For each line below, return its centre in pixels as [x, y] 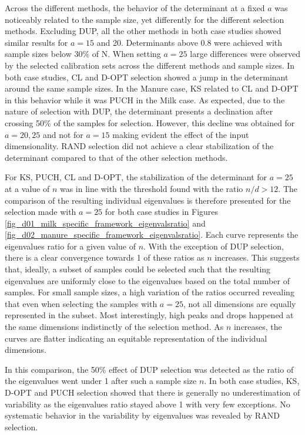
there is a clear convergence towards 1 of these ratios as [105, 257]
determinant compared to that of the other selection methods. [116, 157]
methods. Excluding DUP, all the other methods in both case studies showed [143, 31]
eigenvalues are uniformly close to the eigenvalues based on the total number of [147, 280]
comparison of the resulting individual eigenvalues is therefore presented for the [148, 200]
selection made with [41, 212]
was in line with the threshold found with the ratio [151, 188]
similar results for [36, 42]
